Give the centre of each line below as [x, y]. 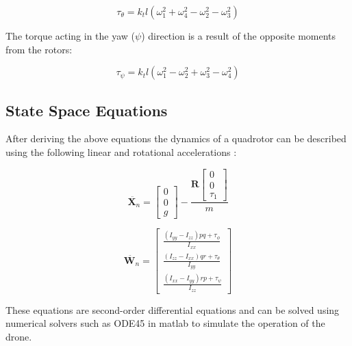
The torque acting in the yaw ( [71, 36]
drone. [19, 337]
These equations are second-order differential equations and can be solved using [173, 309]
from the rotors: [39, 49]
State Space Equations [87, 110]
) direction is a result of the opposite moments [239, 36]
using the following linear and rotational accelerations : [121, 151]
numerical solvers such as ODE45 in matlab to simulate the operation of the [165, 323]
